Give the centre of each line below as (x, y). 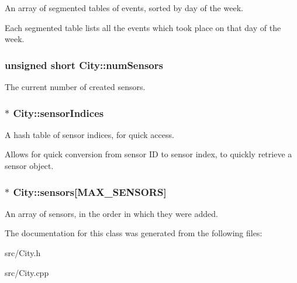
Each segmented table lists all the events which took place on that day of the (143, 27)
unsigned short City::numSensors (84, 65)
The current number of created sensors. (75, 87)
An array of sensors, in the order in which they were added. (111, 213)
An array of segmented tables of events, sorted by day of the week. (124, 8)
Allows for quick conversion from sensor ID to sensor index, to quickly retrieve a (148, 154)
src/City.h (23, 253)
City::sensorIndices (58, 113)
